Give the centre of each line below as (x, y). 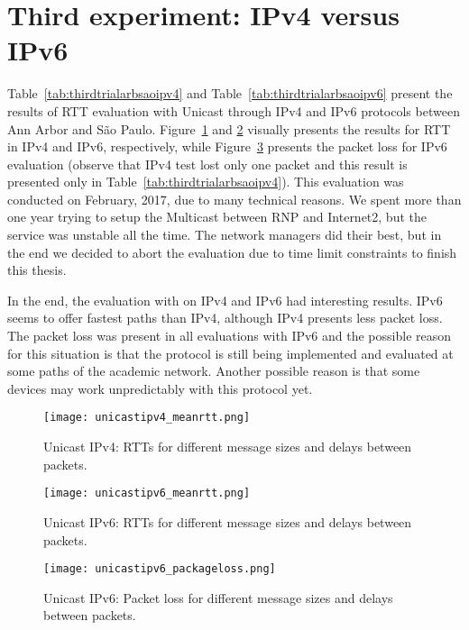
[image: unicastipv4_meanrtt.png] (147, 418)
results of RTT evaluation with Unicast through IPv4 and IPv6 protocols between (234, 110)
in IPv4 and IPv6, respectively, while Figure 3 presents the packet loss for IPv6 (227, 146)
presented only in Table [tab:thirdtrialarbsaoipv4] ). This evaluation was (206, 182)
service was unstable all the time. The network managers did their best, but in (225, 235)
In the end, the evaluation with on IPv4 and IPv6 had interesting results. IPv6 (225, 300)
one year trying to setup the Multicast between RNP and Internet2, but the (217, 217)
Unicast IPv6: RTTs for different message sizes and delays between (228, 521)
